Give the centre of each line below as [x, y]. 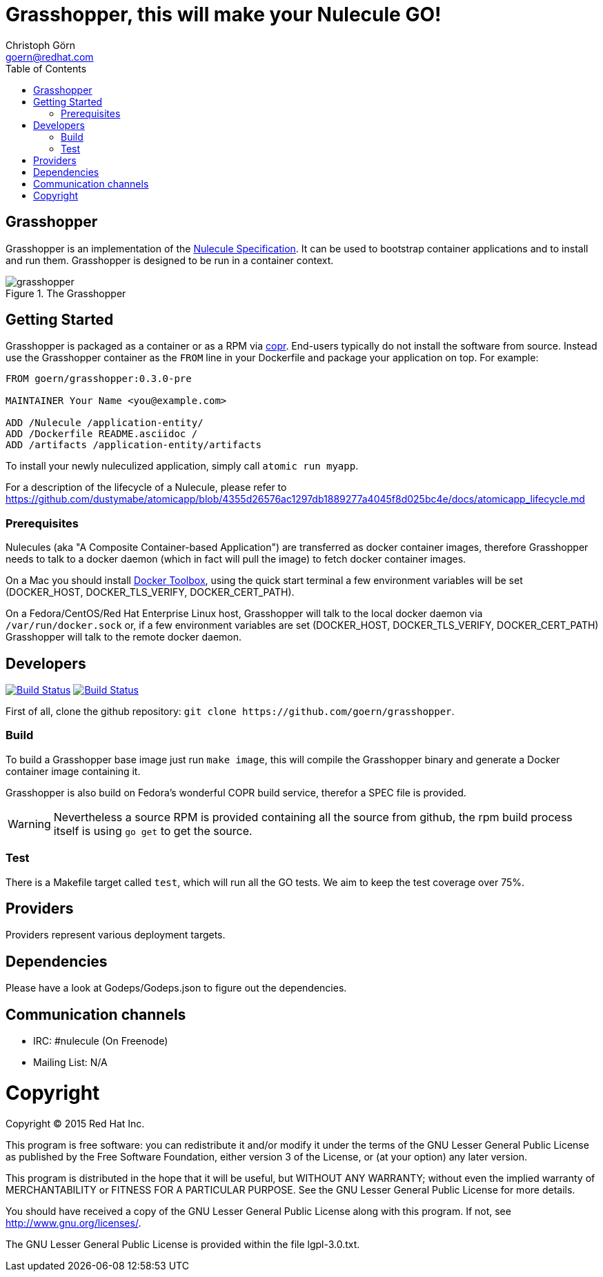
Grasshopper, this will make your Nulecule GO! [224, 14]
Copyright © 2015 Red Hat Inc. [75, 1123]
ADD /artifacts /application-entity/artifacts [134, 445]
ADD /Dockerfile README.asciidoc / [102, 434]
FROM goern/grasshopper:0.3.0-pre [99, 379]
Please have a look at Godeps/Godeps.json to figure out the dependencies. [176, 988]
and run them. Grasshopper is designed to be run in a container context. [170, 260]
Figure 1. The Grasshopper [66, 293]
